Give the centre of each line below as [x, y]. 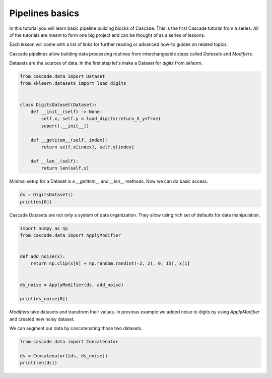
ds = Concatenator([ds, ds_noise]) [64, 356]
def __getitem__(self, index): [69, 140]
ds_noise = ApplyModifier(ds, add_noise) [72, 285]
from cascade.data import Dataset [62, 76]
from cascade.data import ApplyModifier [70, 235]
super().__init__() [65, 126]
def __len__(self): [55, 161]
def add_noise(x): [43, 257]
